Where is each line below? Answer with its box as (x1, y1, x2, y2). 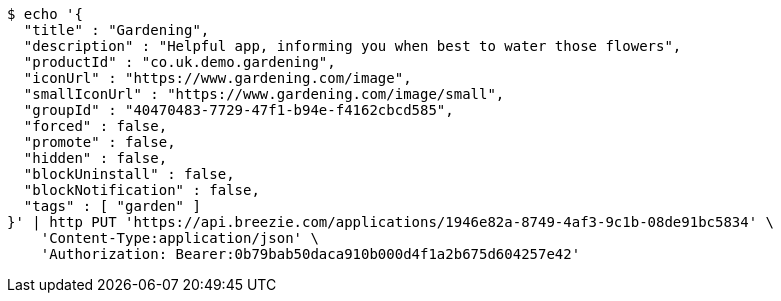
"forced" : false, (23, 118, 168, 134)
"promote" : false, (23, 134, 176, 150)
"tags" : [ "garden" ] (23, 198, 201, 214)
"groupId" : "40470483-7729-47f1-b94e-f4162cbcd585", (23, 102, 454, 118)
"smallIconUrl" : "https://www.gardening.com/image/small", (23, 86, 505, 102)
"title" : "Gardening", (23, 22, 210, 38)
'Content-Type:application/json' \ (40, 230, 319, 246)
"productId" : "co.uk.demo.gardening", (23, 54, 336, 70)
